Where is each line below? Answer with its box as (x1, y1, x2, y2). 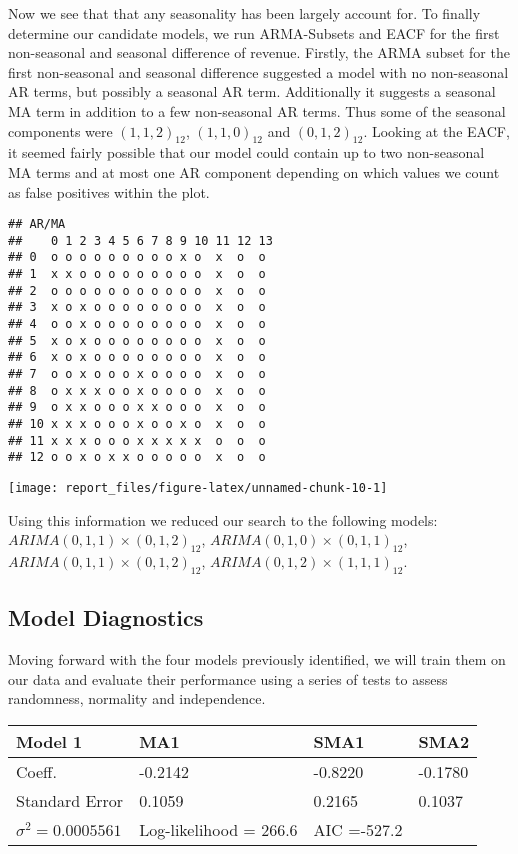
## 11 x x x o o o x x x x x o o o (8, 433, 266, 448)
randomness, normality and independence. (8, 688, 266, 709)
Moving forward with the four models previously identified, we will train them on (8, 649, 506, 670)
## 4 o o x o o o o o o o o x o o (8, 317, 266, 332)
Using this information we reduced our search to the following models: (8, 509, 438, 530)
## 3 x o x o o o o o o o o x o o (8, 300, 266, 315)
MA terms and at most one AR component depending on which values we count (8, 161, 500, 182)
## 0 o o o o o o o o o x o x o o (8, 250, 266, 265)
